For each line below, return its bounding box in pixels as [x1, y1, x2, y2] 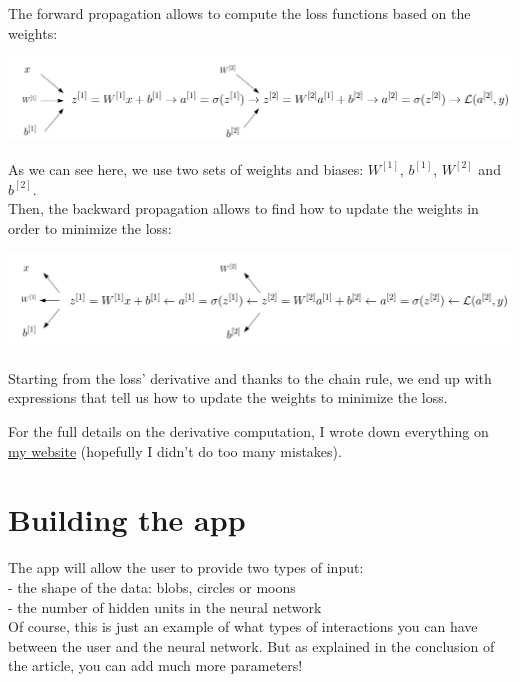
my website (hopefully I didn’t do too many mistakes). [8, 440, 342, 461]
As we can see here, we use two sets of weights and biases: [8, 158, 364, 179]
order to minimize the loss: [8, 217, 172, 238]
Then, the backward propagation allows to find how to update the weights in [8, 198, 479, 219]
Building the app [8, 499, 246, 540]
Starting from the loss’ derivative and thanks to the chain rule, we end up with [8, 367, 492, 388]
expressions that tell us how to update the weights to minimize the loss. [8, 387, 448, 408]
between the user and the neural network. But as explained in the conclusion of [8, 635, 495, 656]
